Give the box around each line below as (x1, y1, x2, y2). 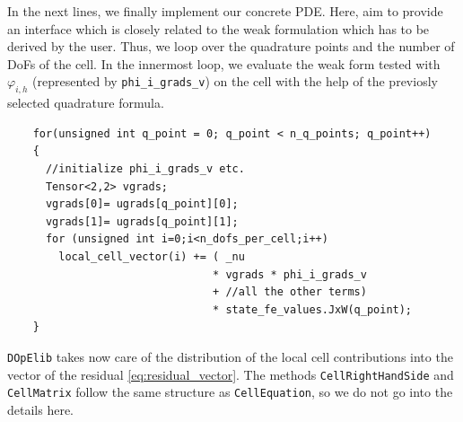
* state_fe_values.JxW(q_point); (213, 303, 413, 316)
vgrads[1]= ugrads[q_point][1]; (45, 215, 239, 228)
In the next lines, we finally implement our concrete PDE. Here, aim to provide (7, 2, 443, 20)
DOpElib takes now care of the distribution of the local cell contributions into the (7, 347, 453, 365)
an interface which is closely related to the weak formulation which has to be (7, 19, 430, 38)
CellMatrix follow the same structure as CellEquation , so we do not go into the (7, 382, 453, 401)
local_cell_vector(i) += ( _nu (58, 250, 245, 263)
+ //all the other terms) (213, 286, 367, 299)
